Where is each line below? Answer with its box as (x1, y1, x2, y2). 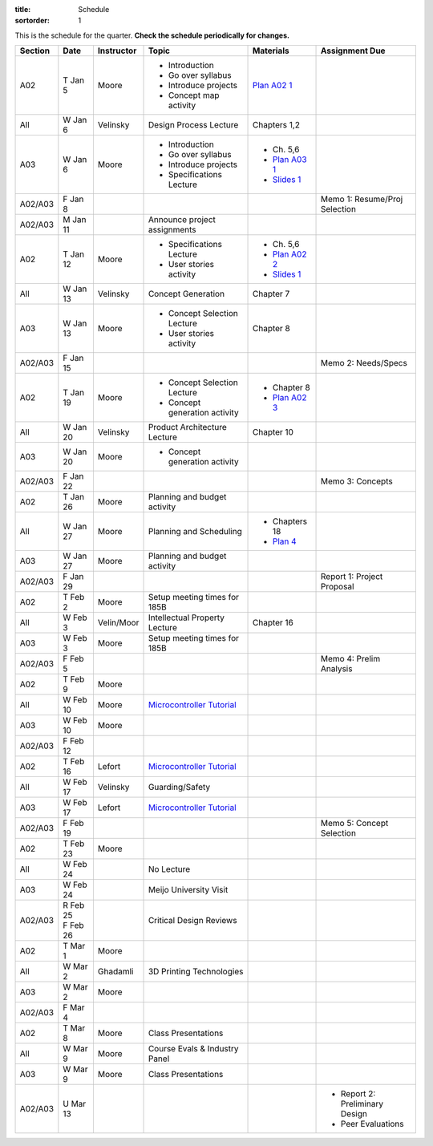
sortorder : (14, 16, 50, 26)
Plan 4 (273, 536, 297, 547)
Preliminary (341, 1099, 384, 1110)
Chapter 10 (253, 427, 294, 438)
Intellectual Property (148, 612, 225, 623)
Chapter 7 (253, 289, 290, 300)
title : (14, 5, 31, 14)
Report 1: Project (321, 571, 383, 582)
